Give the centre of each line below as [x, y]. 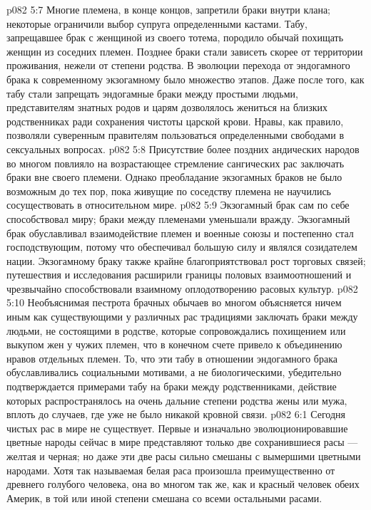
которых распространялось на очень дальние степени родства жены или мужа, [177, 400]
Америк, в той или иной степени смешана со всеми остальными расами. [164, 498]
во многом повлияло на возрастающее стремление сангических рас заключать [176, 163]
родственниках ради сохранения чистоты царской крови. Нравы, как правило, [175, 121]
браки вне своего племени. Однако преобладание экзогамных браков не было [174, 177]
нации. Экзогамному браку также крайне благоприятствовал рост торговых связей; [186, 260]
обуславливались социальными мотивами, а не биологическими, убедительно [174, 372]
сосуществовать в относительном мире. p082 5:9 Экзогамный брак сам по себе [178, 205]
